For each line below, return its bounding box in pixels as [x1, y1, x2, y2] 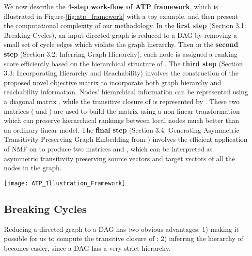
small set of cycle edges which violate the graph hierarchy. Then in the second [4, 39, 238, 49]
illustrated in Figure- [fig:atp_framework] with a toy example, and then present [4, 11, 238, 21]
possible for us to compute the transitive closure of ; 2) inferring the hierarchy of [4, 233, 243, 243]
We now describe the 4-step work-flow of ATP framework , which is [4, 1, 218, 11]
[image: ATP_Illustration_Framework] [4, 180, 126, 187]
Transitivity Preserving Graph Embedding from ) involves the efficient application [4, 134, 248, 144]
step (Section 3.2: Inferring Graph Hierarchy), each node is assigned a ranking [4, 48, 237, 59]
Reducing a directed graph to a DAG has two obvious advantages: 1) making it [4, 224, 239, 234]
